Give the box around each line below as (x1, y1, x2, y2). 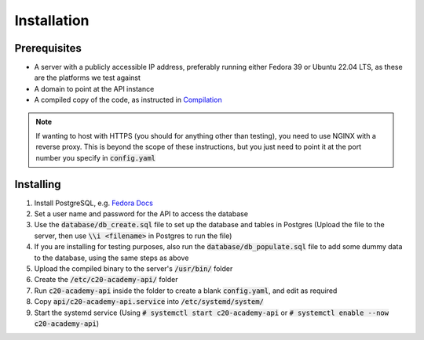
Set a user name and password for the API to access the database (34, 209, 249, 219)
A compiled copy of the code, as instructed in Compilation (34, 95, 223, 105)
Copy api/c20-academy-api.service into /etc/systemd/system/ (34, 297, 265, 306)
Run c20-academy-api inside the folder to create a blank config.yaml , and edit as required (34, 286, 338, 295)
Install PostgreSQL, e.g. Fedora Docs (34, 198, 153, 208)
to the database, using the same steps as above (34, 253, 189, 262)
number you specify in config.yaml (35, 153, 156, 162)
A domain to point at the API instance (34, 84, 155, 93)
